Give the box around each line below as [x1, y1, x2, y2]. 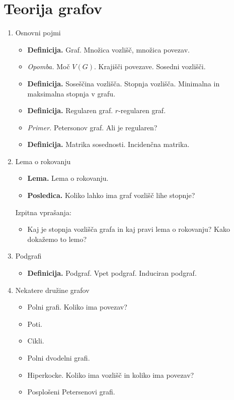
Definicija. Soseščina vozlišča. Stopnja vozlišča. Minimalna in [27, 78, 220, 88]
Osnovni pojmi [15, 27, 61, 38]
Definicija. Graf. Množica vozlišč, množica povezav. [27, 44, 190, 55]
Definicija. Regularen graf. [27, 105, 113, 116]
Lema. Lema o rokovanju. [27, 173, 109, 183]
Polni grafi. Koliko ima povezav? [27, 302, 127, 312]
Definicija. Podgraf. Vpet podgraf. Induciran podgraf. [27, 268, 197, 278]
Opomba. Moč [27, 61, 70, 72]
